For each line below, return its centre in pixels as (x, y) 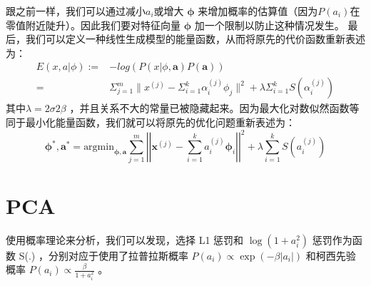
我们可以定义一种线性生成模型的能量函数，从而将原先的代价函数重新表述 (195, 39)
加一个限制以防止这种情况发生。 (269, 25)
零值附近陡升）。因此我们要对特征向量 (93, 25)
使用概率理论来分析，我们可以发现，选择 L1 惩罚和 (125, 239)
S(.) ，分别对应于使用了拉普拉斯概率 (103, 255)
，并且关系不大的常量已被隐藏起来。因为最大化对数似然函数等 (214, 108)
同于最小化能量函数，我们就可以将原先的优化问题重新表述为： (151, 122)
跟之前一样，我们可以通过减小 (76, 11)
